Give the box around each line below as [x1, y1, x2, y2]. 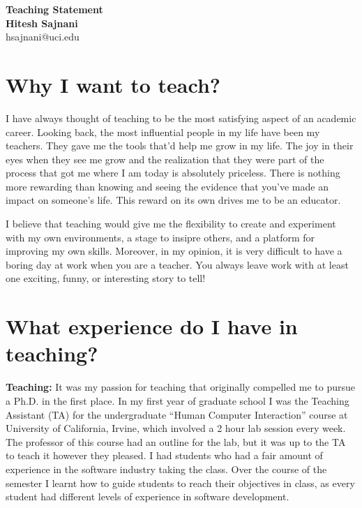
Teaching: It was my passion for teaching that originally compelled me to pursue [6, 380, 356, 394]
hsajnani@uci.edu [6, 29, 80, 44]
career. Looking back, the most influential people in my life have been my [6, 124, 320, 139]
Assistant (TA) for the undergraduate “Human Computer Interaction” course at [6, 407, 348, 421]
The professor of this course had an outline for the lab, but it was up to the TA [6, 434, 346, 449]
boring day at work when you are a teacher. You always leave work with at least [6, 257, 349, 271]
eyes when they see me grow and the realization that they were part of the [6, 151, 324, 166]
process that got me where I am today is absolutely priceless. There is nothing [6, 165, 340, 180]
